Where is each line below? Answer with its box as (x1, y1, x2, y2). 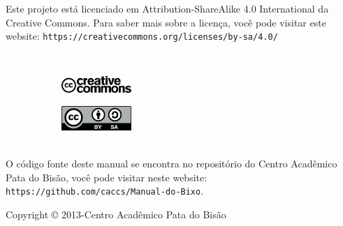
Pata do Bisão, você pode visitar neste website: (6, 169, 207, 184)
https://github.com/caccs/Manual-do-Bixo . (6, 183, 204, 198)
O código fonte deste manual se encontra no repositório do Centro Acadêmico (6, 156, 337, 171)
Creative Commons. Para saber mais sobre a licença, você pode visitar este (6, 15, 326, 29)
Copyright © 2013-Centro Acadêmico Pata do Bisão (6, 206, 226, 221)
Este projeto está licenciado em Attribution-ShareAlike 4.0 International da (6, 1, 329, 15)
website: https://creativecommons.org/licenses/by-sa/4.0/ (6, 29, 278, 43)
